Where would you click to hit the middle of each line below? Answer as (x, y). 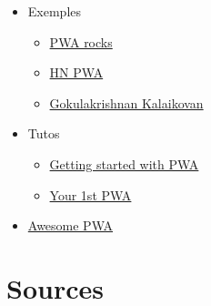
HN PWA (76, 72)
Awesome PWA (70, 225)
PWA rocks (81, 41)
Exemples (55, 11)
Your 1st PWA (90, 194)
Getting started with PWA (124, 163)
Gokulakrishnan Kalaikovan (126, 102)
